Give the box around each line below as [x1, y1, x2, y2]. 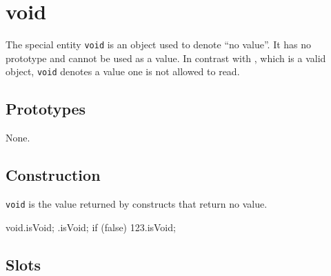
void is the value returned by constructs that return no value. [6, 197, 268, 211]
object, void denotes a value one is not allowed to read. [6, 64, 240, 79]
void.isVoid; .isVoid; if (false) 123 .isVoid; [6, 219, 176, 234]
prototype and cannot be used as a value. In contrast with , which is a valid [6, 50, 326, 65]
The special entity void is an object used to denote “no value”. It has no [6, 37, 312, 52]
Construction [6, 164, 101, 186]
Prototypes [6, 98, 86, 119]
